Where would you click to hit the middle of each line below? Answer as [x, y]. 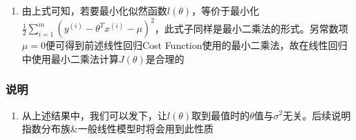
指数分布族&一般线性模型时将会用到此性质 [118, 129]
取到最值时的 [221, 115]
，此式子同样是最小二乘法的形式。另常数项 [251, 28]
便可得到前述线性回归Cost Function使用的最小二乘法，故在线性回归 [196, 45]
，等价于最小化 [226, 10]
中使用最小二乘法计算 [70, 58]
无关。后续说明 [317, 115]
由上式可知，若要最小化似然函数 [94, 10]
